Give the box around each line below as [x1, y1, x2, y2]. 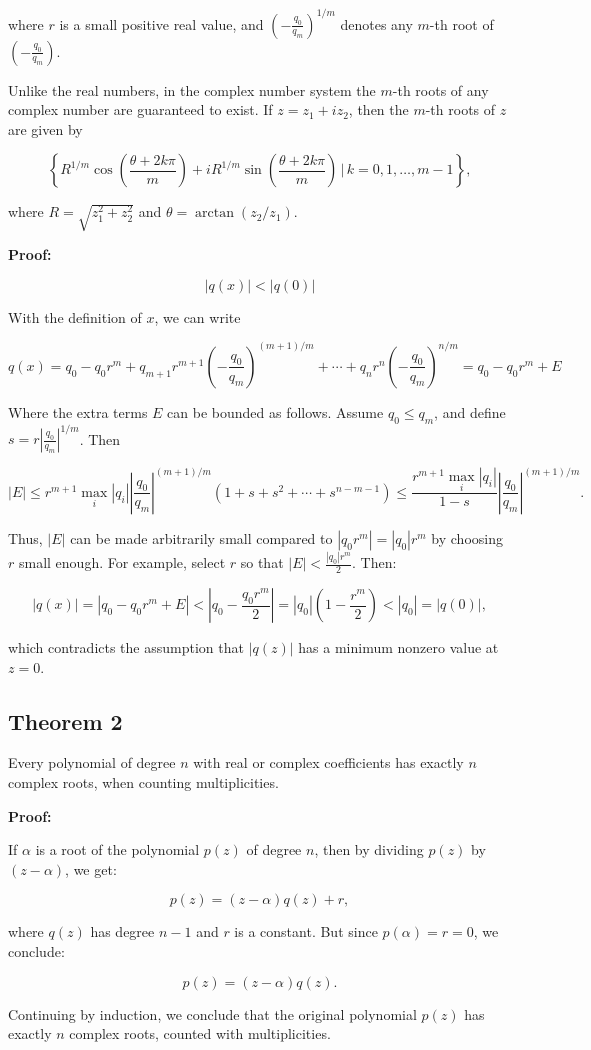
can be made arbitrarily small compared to [70, 527, 333, 548]
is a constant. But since [234, 921, 378, 942]
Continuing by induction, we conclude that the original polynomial [8, 1003, 417, 1024]
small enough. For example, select [18, 552, 226, 573]
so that [240, 552, 284, 573]
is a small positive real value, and [59, 13, 264, 34]
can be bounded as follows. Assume [167, 401, 384, 422]
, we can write [154, 306, 241, 327]
